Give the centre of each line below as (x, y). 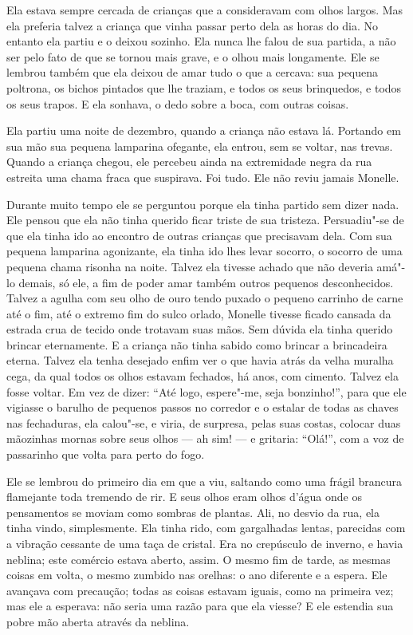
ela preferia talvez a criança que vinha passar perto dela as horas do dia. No (193, 25)
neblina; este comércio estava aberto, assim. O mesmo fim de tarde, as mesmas (199, 559)
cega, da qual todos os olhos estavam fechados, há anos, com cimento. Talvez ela (203, 376)
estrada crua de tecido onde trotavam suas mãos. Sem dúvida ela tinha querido (200, 329)
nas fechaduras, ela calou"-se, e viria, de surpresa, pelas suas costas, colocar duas (204, 422)
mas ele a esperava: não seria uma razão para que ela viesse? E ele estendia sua (200, 606)
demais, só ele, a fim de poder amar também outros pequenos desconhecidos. (206, 282)
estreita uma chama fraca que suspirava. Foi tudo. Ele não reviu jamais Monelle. (203, 177)
